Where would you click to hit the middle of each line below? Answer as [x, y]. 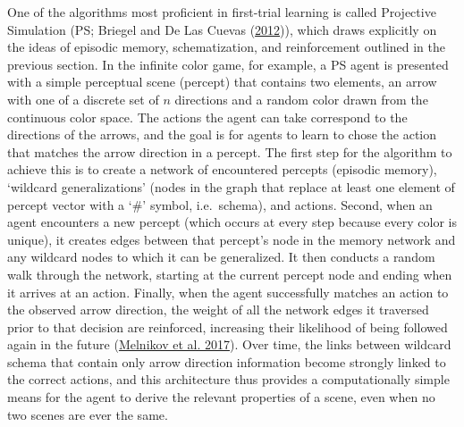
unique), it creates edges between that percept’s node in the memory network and [232, 239]
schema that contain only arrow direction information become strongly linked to [227, 361]
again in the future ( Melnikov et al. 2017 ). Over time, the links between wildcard [229, 344]
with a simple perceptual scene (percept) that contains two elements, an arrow [222, 82]
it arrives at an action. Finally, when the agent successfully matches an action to [228, 292]
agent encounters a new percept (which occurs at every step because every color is [232, 222]
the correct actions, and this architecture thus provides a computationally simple [228, 379]
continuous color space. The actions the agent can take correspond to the [207, 117]
